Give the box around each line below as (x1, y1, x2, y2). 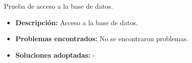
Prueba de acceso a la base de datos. (4, 1, 113, 11)
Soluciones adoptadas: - (15, 49, 95, 60)
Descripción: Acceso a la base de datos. (15, 17, 138, 27)
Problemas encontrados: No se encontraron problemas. (15, 33, 189, 44)
